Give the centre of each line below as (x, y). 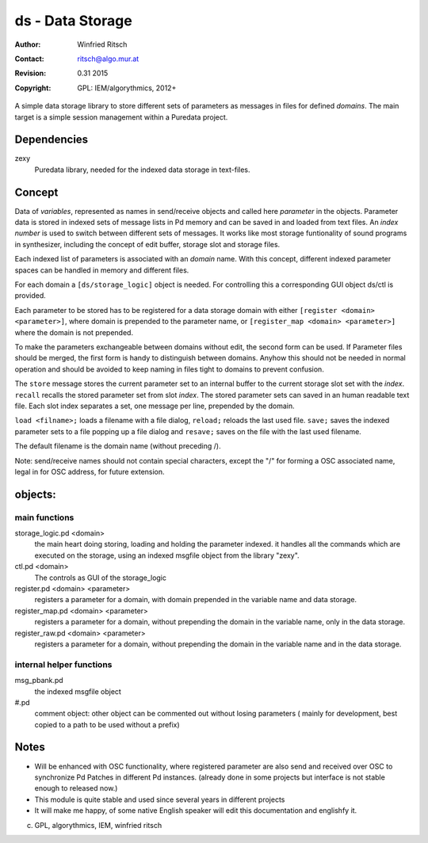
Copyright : (33, 88)
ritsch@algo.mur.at (108, 59)
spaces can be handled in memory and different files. (102, 270)
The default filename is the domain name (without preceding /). (118, 446)
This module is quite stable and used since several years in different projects (160, 799)
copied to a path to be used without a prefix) (107, 724)
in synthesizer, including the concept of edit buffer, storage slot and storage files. (147, 244)
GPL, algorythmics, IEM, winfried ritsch (98, 825)
